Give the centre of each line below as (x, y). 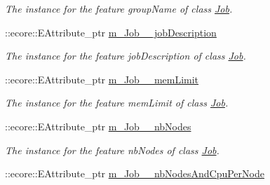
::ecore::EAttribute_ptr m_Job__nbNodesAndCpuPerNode (135, 173)
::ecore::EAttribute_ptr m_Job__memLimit (102, 79)
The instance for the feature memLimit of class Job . (117, 103)
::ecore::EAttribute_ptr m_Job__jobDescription (111, 32)
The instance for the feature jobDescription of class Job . (126, 56)
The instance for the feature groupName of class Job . (119, 8)
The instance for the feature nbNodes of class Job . (112, 150)
